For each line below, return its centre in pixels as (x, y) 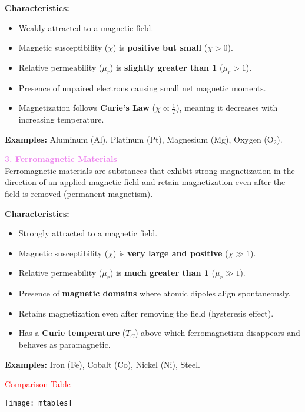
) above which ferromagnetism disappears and (218, 333)
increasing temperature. (61, 119)
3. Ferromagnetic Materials (61, 159)
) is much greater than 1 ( (162, 273)
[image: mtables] (39, 403)
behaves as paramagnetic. (64, 344)
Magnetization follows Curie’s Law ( (87, 108)
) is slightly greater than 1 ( (166, 67)
